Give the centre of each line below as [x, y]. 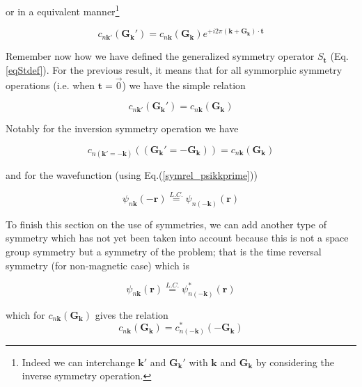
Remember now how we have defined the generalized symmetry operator [160, 56]
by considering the [295, 362]
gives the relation [132, 314]
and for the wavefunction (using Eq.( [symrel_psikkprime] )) [132, 175]
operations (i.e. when [50, 85]
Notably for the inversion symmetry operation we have [122, 128]
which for [25, 314]
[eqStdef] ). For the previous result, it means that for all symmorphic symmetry [174, 69]
